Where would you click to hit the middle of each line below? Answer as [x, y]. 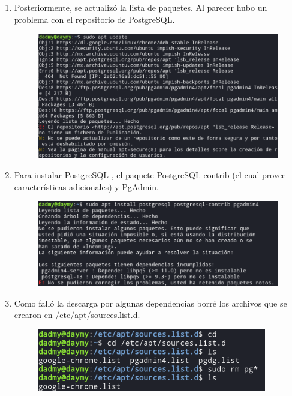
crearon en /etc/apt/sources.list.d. [77, 315]
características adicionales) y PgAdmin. [87, 186]
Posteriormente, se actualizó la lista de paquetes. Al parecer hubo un [141, 7]
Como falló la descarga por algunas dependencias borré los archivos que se [150, 303]
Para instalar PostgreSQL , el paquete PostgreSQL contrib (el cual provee [150, 175]
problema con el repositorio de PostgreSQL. [94, 19]
